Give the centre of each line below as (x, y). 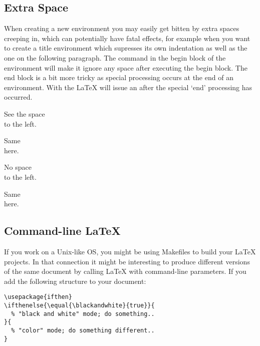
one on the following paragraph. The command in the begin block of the (115, 57)
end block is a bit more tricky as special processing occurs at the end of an (119, 77)
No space (18, 167)
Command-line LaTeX (62, 231)
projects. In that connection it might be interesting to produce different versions (127, 261)
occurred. (18, 97)
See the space (25, 113)
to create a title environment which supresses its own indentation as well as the (126, 48)
